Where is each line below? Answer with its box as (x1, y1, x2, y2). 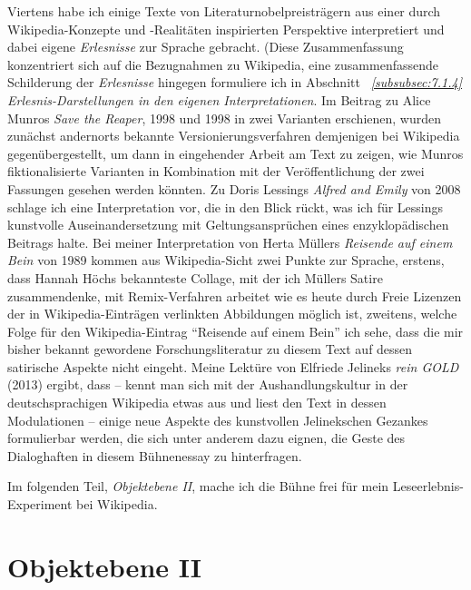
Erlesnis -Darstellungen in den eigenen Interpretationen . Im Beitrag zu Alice (7, 90, 431, 109)
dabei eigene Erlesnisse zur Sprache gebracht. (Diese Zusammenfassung (7, 37, 404, 56)
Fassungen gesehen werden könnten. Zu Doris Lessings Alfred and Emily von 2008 (7, 179, 461, 198)
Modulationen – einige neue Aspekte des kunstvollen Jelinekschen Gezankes (7, 410, 428, 429)
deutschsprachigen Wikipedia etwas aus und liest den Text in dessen (7, 393, 387, 412)
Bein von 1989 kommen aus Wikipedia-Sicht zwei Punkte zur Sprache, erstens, (7, 251, 445, 270)
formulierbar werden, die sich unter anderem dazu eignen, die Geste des (7, 428, 406, 447)
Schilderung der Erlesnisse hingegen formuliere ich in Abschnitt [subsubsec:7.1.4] (7, 73, 462, 92)
